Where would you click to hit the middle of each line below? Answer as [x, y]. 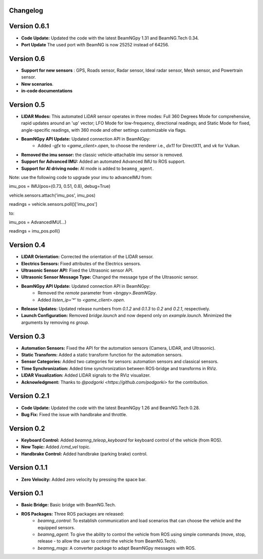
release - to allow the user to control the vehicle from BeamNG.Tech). [107, 541]
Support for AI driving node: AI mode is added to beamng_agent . [87, 168]
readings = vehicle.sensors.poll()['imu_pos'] [53, 204]
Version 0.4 [27, 245]
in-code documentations [47, 91]
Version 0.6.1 [29, 26]
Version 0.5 [27, 105]
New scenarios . [37, 84]
